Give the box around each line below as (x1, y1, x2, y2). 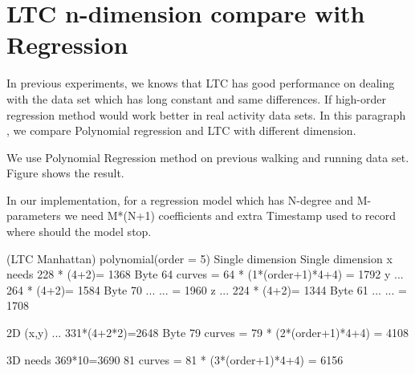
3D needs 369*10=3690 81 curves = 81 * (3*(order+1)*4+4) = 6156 (6, 351, 344, 368)
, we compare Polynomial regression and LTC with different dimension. (6, 122, 356, 139)
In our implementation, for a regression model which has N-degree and (6, 191, 354, 208)
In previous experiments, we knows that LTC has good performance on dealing (6, 75, 395, 91)
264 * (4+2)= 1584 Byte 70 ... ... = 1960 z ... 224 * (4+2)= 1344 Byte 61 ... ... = (6, 281, 407, 298)
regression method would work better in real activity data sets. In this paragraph (6, 106, 406, 123)
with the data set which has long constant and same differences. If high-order (6, 90, 386, 107)
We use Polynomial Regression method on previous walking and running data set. (6, 148, 409, 165)
